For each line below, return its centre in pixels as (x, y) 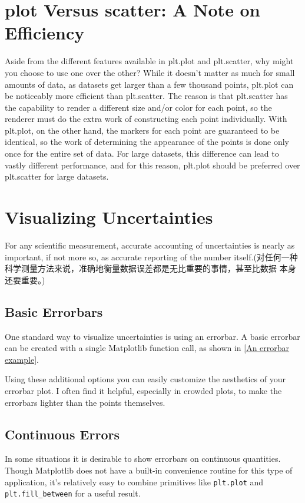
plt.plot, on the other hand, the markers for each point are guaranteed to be (142, 130)
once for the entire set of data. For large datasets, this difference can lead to (142, 153)
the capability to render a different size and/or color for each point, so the (138, 107)
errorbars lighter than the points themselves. (85, 402)
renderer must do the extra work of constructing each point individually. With (146, 119)
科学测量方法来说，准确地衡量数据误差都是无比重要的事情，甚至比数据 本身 (150, 268)
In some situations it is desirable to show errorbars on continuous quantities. (143, 459)
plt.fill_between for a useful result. (73, 493)
